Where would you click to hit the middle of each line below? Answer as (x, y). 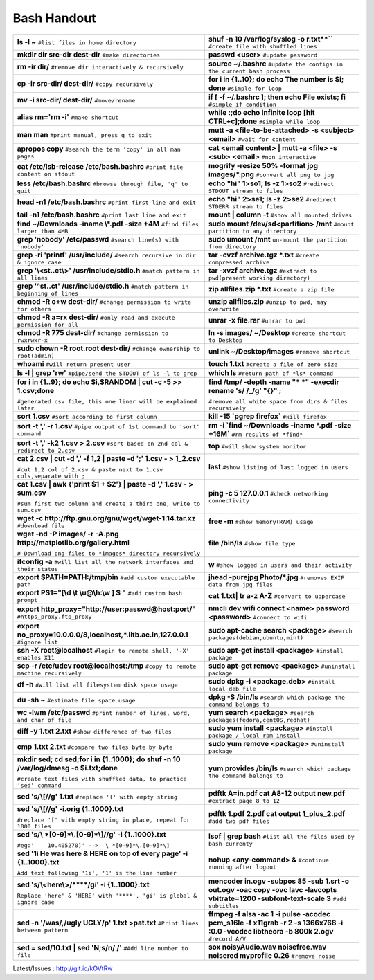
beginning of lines (48, 293)
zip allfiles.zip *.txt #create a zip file (271, 289)
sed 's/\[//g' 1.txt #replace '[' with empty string (97, 797)
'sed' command (39, 785)
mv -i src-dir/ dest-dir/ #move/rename (76, 100)
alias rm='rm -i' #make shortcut (68, 116)
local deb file (232, 689)
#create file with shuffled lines (263, 46)
